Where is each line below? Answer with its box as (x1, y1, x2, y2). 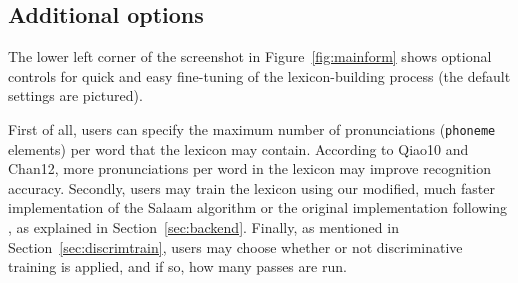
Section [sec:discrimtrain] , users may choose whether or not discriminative (8, 236, 463, 257)
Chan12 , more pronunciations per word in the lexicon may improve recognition (8, 158, 491, 179)
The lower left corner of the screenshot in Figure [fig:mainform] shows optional (8, 46, 492, 67)
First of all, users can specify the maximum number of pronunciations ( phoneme (8, 118, 496, 139)
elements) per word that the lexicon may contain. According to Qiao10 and (8, 138, 469, 159)
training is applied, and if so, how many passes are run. (8, 256, 347, 277)
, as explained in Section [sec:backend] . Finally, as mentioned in (8, 217, 399, 238)
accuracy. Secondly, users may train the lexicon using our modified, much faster (8, 177, 496, 198)
